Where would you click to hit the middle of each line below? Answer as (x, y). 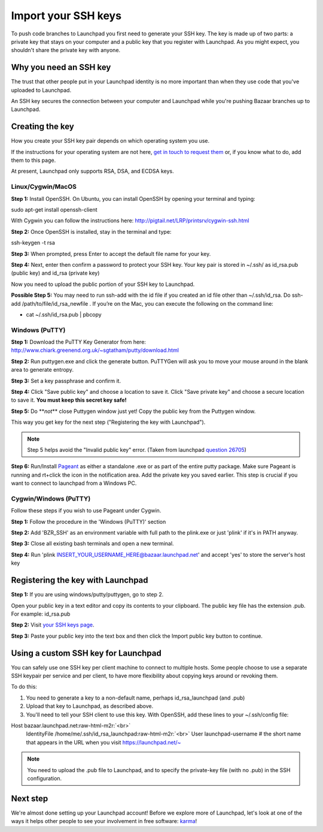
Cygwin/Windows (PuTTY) (51, 499)
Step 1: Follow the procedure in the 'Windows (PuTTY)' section (89, 521)
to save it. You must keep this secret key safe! (69, 400)
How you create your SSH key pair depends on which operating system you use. (110, 141)
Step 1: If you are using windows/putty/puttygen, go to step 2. (87, 595)
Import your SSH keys (66, 16)
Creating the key (42, 127)
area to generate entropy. (42, 370)
